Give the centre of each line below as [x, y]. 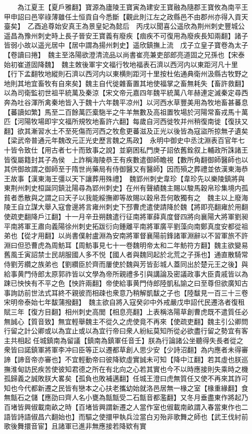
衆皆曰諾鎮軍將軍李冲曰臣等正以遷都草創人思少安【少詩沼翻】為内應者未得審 [126, 350]
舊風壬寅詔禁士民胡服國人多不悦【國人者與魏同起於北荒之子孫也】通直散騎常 [126, 254]
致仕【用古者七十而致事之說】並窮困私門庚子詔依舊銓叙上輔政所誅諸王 [136, 149]
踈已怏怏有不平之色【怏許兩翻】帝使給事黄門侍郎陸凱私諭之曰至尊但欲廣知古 [126, 283]
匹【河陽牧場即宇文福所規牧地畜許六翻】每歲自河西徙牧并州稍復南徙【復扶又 [126, 121]
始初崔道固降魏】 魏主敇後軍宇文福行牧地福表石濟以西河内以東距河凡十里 [121, 64]
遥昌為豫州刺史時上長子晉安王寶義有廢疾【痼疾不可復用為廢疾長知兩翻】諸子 [126, 35]
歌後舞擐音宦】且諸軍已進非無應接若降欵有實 [75, 426]
